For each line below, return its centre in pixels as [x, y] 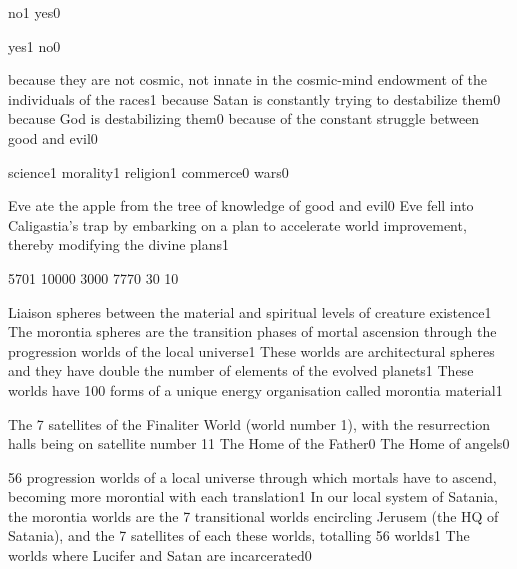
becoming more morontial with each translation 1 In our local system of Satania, [253, 496]
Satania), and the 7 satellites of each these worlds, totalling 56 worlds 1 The [239, 535]
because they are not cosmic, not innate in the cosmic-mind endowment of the [247, 79]
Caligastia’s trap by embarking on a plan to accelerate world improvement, [237, 224]
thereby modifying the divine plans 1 [119, 244]
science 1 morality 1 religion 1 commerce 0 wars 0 [148, 171]
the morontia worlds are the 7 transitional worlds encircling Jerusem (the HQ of [253, 515]
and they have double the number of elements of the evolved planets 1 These [241, 370]
